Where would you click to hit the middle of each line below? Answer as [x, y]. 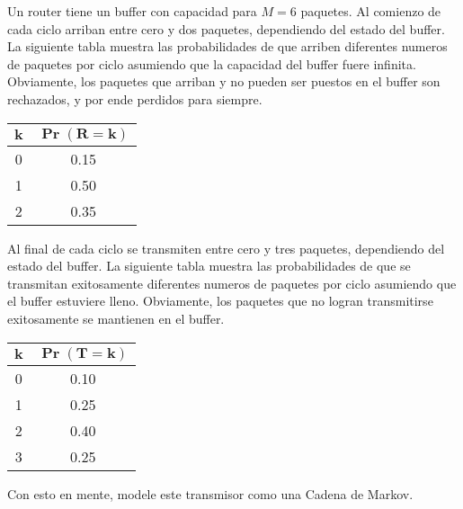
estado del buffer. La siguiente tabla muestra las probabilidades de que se [209, 266]
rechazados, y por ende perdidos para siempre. [135, 98]
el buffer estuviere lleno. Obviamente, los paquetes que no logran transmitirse [220, 301]
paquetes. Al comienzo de [371, 11]
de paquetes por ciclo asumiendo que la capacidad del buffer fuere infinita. [212, 63]
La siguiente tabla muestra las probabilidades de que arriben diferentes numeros [227, 46]
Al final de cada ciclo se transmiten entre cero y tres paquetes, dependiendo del [226, 248]
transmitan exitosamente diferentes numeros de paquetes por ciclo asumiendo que [232, 283]
